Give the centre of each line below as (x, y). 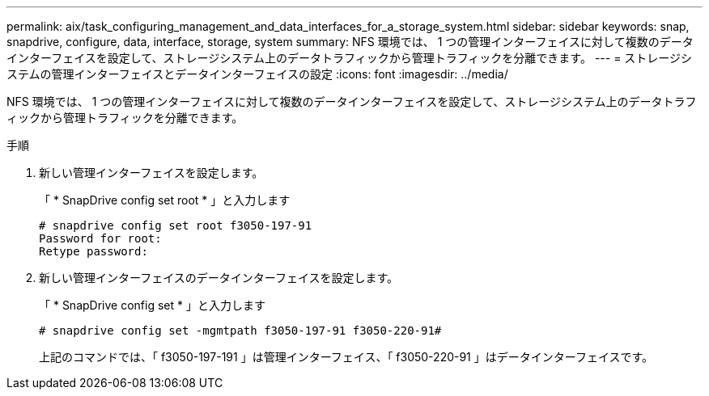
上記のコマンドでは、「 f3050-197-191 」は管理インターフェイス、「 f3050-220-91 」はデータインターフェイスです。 (346, 357)
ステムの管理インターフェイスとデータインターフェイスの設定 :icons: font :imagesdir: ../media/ (257, 74)
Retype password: (93, 251)
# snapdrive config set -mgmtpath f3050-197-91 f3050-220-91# (240, 331)
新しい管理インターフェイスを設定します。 (151, 173)
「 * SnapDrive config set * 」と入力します (152, 305)
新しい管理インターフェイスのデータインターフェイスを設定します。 (219, 278)
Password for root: (100, 238)
